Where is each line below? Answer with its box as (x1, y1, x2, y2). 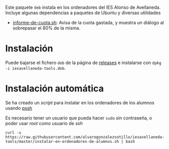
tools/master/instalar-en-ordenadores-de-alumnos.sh (5, 139, 119, 144)
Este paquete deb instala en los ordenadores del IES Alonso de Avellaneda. (5, 5, 161, 10)
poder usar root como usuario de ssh (5, 120, 83, 126)
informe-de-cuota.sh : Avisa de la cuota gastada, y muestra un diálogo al (12, 20, 164, 25)
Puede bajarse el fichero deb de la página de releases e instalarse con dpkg (5, 59, 161, 66)
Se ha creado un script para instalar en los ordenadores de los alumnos (5, 99, 155, 106)
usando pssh (5, 105, 32, 111)
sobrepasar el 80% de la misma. (12, 25, 81, 31)
